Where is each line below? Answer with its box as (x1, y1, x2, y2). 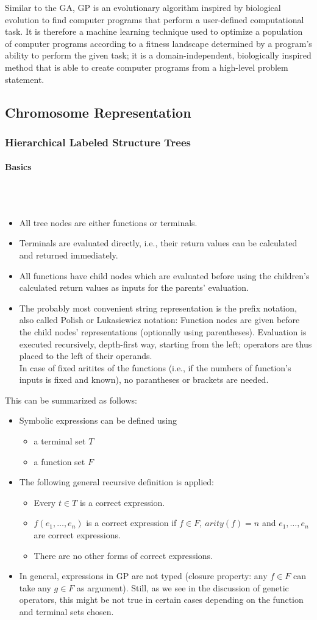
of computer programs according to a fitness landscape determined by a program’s (5, 37, 312, 49)
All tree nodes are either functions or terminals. (19, 216, 198, 229)
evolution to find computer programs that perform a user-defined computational (5, 13, 304, 26)
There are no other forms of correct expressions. (34, 549, 213, 561)
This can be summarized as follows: (5, 393, 137, 406)
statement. (5, 73, 45, 85)
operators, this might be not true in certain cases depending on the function (19, 593, 304, 606)
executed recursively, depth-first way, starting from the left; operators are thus (19, 337, 312, 350)
